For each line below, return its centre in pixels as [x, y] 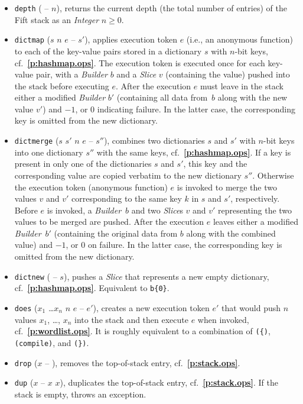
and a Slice [136, 74]
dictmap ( [32, 39]
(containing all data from [162, 97]
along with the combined [231, 233]
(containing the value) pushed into [228, 74]
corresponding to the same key [127, 198]
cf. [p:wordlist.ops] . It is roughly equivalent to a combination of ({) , [142, 331]
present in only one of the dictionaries [83, 164]
